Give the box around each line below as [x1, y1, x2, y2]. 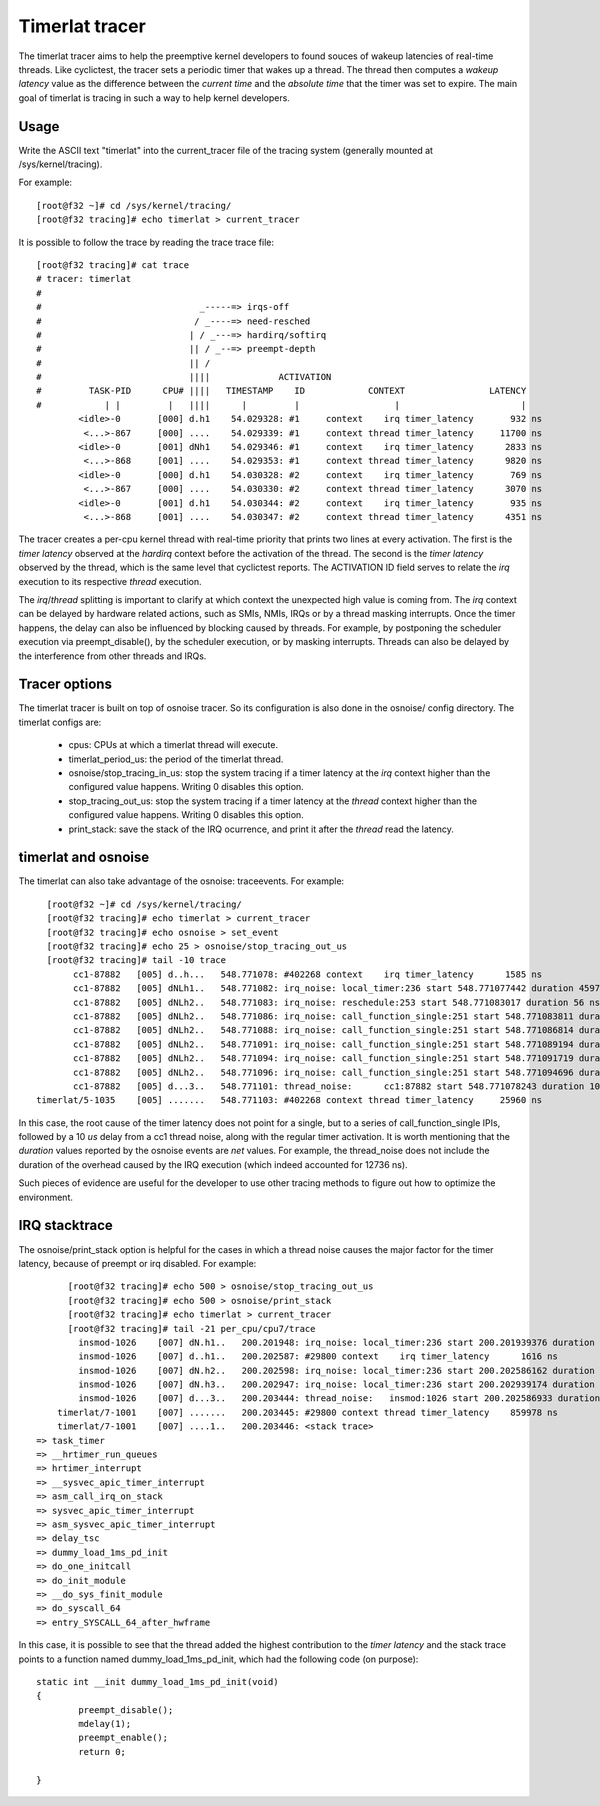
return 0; [78, 1746, 127, 1757]
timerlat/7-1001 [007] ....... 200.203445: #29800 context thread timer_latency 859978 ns [56, 1406, 559, 1418]
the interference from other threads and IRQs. [18, 650, 207, 662]
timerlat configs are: [18, 716, 102, 728]
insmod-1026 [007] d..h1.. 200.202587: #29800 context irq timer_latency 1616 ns [78, 1351, 559, 1362]
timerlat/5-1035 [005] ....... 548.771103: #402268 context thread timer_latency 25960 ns [36, 1095, 543, 1106]
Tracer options [18, 676, 112, 693]
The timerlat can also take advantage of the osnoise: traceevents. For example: [18, 875, 345, 887]
